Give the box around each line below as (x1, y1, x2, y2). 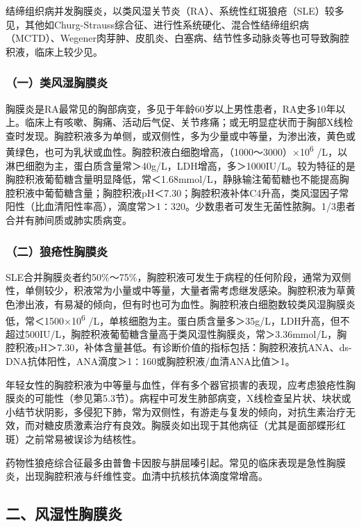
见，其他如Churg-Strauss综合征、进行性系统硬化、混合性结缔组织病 (6, 17, 309, 31)
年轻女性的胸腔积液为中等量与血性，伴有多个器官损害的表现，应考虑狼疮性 (6, 377, 346, 391)
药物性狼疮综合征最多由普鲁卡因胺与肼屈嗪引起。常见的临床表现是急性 (6, 455, 326, 469)
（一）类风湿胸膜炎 (6, 74, 108, 91)
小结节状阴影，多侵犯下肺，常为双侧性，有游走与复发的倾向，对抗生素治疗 (6, 404, 346, 419)
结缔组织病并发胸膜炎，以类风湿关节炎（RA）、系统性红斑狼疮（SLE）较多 (6, 3, 344, 17)
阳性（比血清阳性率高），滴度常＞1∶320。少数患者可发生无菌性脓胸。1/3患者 (6, 199, 355, 213)
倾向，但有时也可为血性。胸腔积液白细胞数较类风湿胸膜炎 (92, 297, 355, 311)
